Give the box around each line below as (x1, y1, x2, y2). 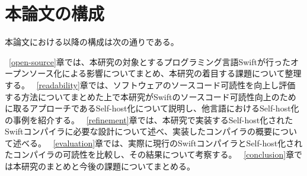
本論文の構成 (5, 1, 105, 25)
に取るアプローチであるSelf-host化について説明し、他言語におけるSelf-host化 (5, 102, 299, 114)
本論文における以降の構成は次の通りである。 (5, 36, 179, 48)
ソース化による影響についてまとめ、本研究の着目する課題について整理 (29, 67, 302, 79)
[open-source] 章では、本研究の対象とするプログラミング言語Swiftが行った (9, 55, 290, 68)
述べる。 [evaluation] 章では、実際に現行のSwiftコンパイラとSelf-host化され (12, 136, 303, 149)
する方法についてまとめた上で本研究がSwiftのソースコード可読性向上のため (5, 90, 296, 103)
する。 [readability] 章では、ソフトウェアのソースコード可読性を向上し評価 (5, 78, 296, 91)
